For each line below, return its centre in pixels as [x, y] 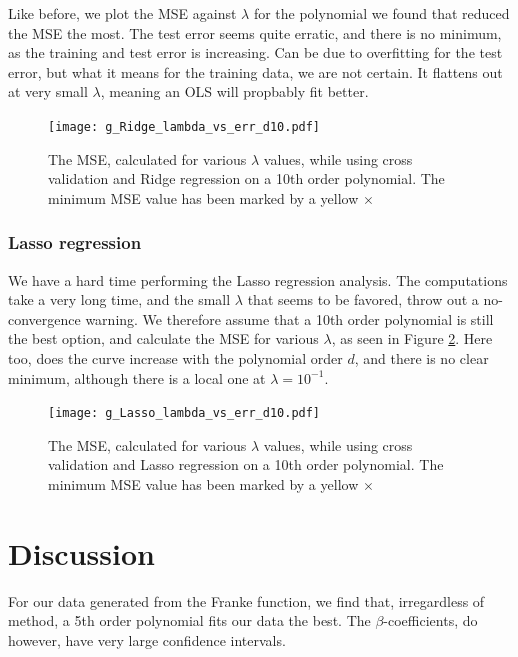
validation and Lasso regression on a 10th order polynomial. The [246, 464]
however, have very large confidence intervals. [147, 639]
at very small [48, 91]
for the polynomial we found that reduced [381, 13]
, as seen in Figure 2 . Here [412, 338]
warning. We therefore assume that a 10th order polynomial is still [289, 318]
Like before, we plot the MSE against [122, 13]
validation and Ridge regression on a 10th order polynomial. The [246, 178]
